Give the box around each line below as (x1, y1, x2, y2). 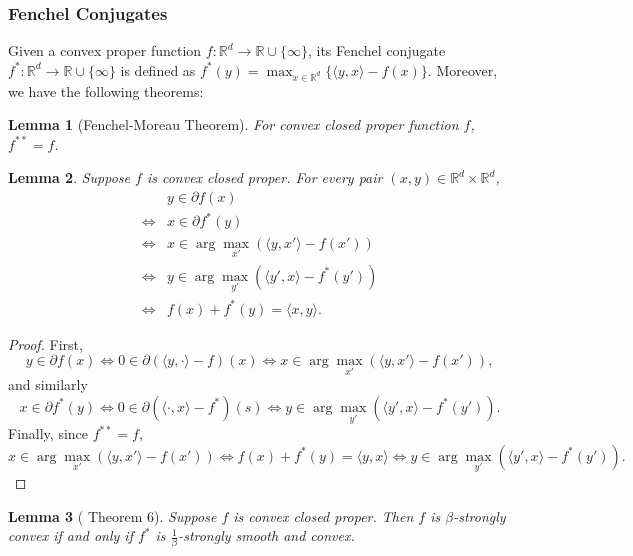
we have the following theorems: (8, 80, 204, 101)
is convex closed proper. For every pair (146, 167, 383, 188)
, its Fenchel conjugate (307, 40, 446, 61)
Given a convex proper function (8, 40, 202, 61)
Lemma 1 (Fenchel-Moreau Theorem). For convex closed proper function (8, 114, 459, 135)
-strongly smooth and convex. (178, 525, 355, 546)
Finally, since (8, 423, 89, 444)
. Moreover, (427, 59, 498, 80)
